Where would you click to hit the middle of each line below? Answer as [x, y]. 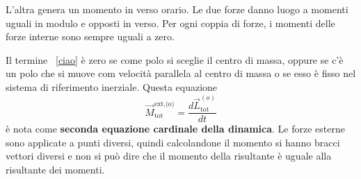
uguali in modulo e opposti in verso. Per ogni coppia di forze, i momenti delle [170, 23]
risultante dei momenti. [55, 170]
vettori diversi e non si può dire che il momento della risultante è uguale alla [169, 156]
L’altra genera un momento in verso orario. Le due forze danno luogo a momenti [177, 9]
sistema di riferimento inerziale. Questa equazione [112, 86]
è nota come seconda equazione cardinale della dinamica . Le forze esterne [175, 129]
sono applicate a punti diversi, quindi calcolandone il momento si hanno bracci [173, 142]
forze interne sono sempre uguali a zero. [90, 36]
